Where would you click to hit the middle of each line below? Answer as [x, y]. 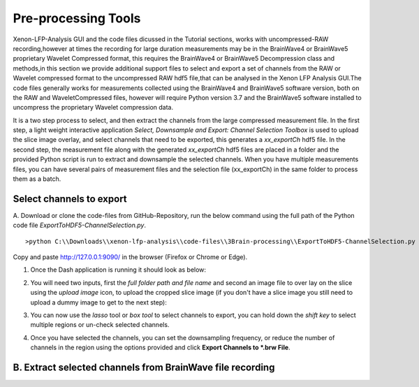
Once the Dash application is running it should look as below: [118, 270]
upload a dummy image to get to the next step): [98, 302]
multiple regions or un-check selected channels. [100, 325]
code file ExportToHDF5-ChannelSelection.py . [80, 225]
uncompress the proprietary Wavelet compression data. [93, 108]
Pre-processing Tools [77, 18]
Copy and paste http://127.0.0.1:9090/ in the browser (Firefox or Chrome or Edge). [130, 257]
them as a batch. [37, 179]
